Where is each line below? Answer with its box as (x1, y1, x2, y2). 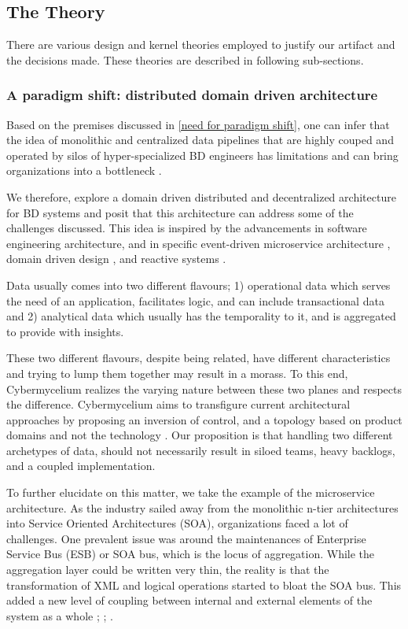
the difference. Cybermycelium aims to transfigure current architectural (6, 396, 351, 413)
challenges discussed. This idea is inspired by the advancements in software (6, 220, 367, 236)
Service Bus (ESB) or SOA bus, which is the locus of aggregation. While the (6, 546, 375, 562)
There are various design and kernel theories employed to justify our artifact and (6, 36, 395, 53)
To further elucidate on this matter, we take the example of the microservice (6, 484, 375, 501)
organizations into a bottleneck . (6, 162, 162, 179)
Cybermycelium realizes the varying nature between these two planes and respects (6, 380, 402, 397)
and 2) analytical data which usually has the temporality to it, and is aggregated (6, 308, 396, 324)
